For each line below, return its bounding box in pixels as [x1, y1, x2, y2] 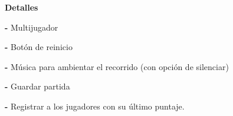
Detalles [5, 1, 38, 13]
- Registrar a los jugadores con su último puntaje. [5, 100, 185, 112]
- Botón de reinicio [5, 41, 73, 53]
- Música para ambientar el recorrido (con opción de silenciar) [5, 60, 229, 72]
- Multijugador [5, 21, 58, 33]
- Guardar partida [5, 80, 70, 92]
